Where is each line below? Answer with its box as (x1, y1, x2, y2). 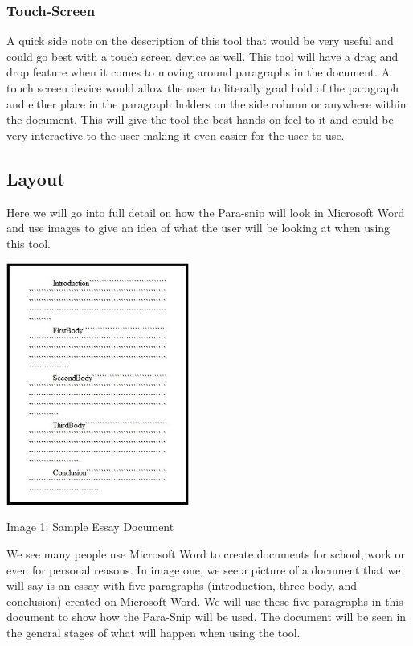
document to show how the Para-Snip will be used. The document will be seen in (6, 608, 407, 625)
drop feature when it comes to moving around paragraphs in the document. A (6, 63, 391, 80)
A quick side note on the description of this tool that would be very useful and (6, 32, 394, 49)
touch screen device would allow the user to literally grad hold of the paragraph (6, 80, 399, 96)
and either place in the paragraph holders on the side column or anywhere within (6, 95, 407, 112)
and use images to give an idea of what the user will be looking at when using (6, 219, 391, 236)
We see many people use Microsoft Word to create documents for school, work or (6, 546, 406, 562)
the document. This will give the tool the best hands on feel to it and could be (6, 111, 394, 128)
